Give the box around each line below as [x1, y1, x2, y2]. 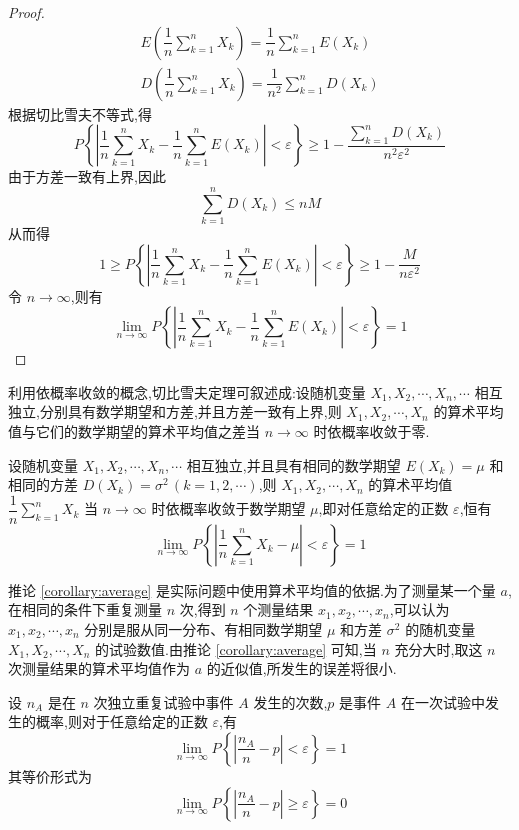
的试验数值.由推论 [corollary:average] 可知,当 [95, 638, 377, 659]
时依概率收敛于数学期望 [151, 498, 306, 519]
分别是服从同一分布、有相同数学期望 [84, 618, 323, 639]
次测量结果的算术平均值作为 [8, 658, 190, 679]
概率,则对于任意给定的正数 [35, 711, 208, 732]
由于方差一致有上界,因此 [8, 166, 166, 187]
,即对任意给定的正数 [318, 498, 449, 519]
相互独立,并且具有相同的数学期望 [186, 454, 401, 475]
